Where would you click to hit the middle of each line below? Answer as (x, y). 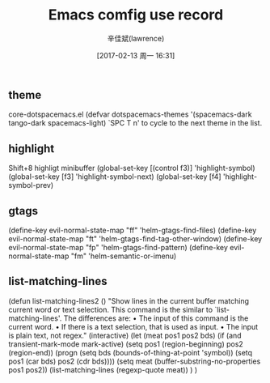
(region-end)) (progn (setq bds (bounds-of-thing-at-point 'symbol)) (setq (131, 352)
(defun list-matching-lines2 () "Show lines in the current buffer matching (129, 300)
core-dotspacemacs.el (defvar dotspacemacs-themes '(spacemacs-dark (130, 114)
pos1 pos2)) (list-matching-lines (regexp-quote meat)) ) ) (103, 369)
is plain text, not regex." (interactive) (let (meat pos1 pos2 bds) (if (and (125, 335)
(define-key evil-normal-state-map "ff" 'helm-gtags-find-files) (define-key (133, 230)
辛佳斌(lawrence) (136, 38)
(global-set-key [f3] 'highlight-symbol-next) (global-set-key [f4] (115, 177)
